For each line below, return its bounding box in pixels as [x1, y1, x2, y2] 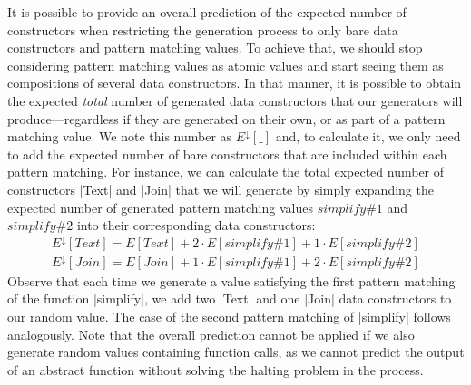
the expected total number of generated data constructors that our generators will [7, 91, 463, 110]
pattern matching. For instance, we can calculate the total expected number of [7, 162, 445, 181]
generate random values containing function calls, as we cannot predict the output [7, 342, 465, 361]
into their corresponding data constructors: [76, 216, 316, 235]
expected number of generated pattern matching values [7, 197, 313, 217]
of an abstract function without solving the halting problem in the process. [7, 360, 424, 379]
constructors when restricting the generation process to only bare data [7, 20, 398, 39]
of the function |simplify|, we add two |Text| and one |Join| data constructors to [7, 289, 452, 308]
